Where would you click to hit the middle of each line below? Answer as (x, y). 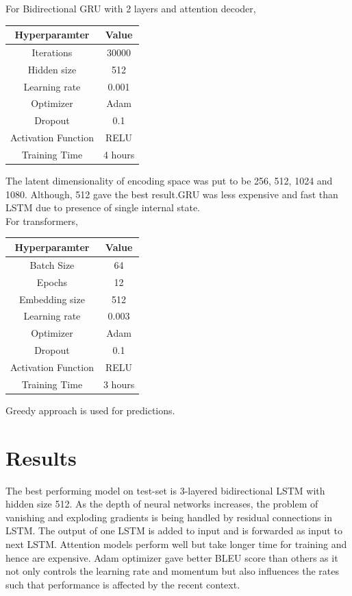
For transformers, (42, 220)
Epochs (52, 282)
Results (41, 457)
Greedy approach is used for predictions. (90, 410)
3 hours (119, 384)
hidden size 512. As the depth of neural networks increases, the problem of (162, 504)
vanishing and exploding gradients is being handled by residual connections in (169, 517)
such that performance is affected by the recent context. (123, 584)
